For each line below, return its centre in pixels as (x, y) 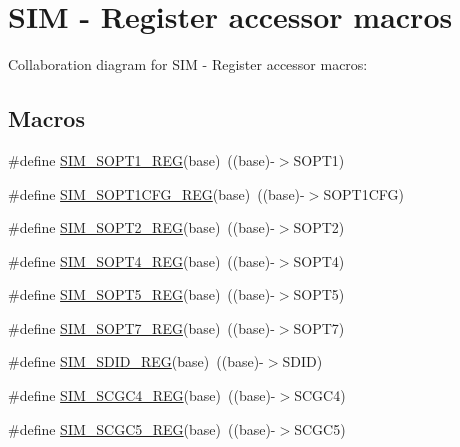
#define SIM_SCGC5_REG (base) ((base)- (142, 428)
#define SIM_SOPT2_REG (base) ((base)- (141, 227)
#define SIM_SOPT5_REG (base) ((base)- (141, 294)
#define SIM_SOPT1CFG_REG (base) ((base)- (156, 193)
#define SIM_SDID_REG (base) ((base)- (136, 361)
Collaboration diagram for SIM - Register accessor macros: (188, 64)
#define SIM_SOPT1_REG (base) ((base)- (141, 159)
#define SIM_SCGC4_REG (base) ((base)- (142, 395)
